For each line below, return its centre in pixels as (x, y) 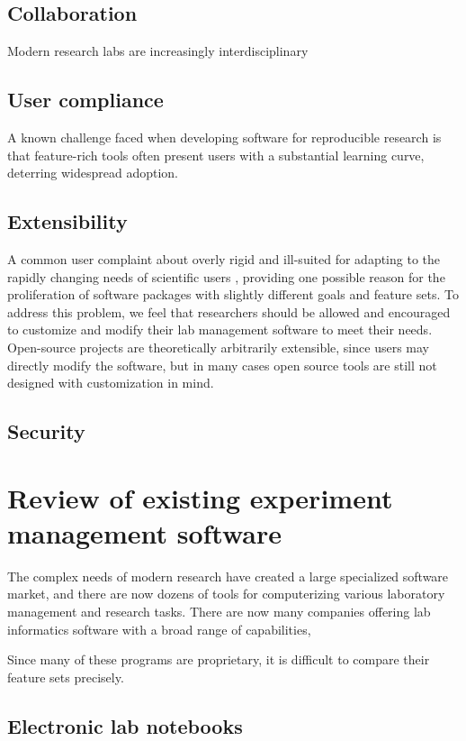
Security (46, 431)
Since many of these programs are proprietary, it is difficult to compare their (219, 659)
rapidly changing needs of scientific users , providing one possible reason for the (226, 276)
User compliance (85, 100)
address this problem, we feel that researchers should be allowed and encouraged (229, 311)
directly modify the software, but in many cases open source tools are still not (222, 365)
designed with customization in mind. (111, 383)
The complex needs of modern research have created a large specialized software (228, 576)
